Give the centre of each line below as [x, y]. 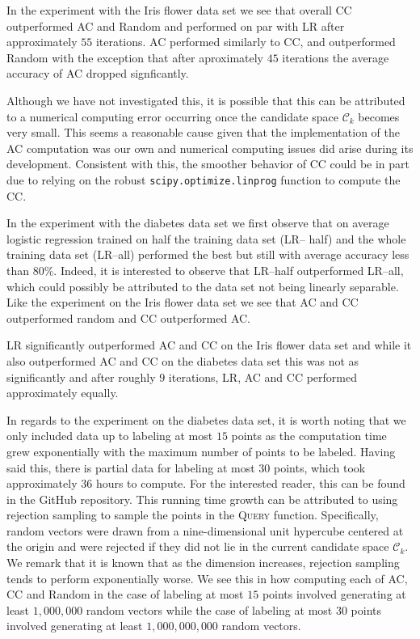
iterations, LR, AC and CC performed [263, 377]
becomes [379, 116]
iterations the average [336, 57]
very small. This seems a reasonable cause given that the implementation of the [203, 132]
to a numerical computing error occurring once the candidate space [172, 116]
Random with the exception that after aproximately [135, 57]
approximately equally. [63, 393]
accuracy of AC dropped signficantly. [98, 73]
